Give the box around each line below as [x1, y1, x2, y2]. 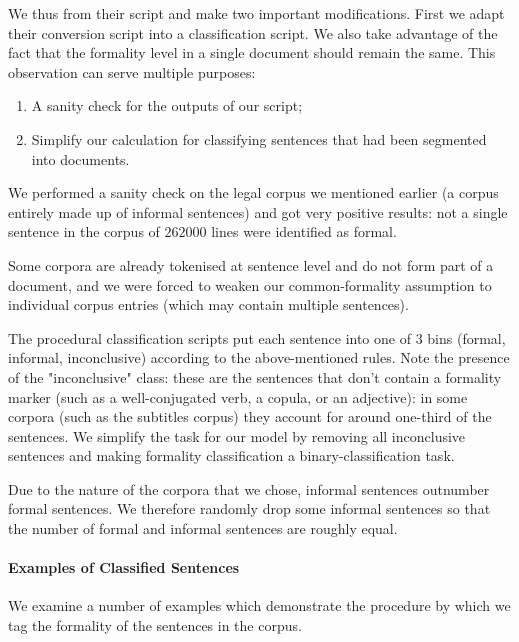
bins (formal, [427, 327, 506, 348]
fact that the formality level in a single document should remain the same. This [8, 42, 496, 63]
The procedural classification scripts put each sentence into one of [8, 327, 411, 348]
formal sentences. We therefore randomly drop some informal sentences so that [8, 498, 491, 519]
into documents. [31, 148, 130, 169]
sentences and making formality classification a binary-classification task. [8, 445, 455, 466]
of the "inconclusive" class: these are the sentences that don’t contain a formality [8, 366, 502, 387]
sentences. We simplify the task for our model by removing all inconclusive [8, 425, 466, 446]
